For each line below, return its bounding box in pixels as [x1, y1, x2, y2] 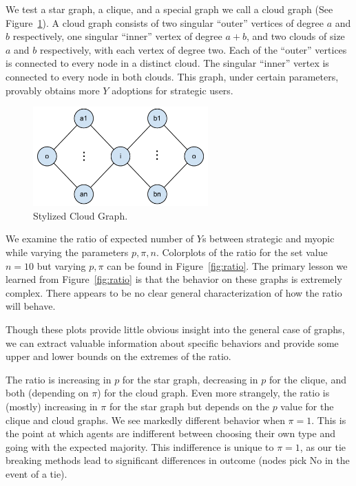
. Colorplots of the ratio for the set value [156, 245, 328, 260]
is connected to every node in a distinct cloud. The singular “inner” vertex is [6, 56, 329, 70]
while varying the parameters [6, 245, 129, 260]
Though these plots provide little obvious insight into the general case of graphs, [6, 322, 345, 337]
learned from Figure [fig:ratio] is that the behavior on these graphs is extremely [6, 272, 342, 286]
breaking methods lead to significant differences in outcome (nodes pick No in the [6, 453, 350, 467]
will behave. [6, 299, 56, 313]
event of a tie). [6, 466, 67, 480]
